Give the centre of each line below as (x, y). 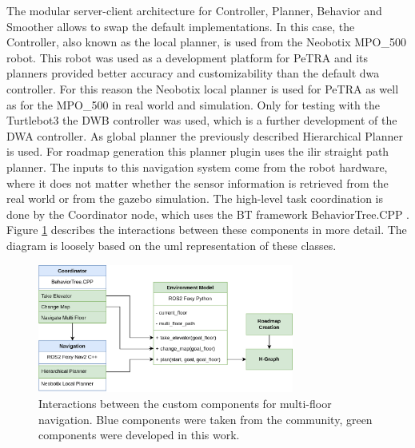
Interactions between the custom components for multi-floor (185, 404)
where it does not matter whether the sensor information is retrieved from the (198, 182)
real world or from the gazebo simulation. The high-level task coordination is (195, 198)
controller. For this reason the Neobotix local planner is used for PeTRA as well (203, 88)
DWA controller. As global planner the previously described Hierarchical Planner (205, 135)
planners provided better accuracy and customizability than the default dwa (193, 73)
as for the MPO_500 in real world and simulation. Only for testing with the (193, 104)
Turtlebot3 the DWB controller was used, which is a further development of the (202, 120)
